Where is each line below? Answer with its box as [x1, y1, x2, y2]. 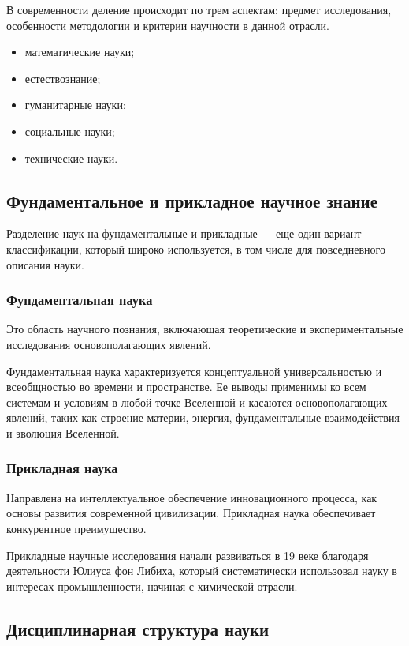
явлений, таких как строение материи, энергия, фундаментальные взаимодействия [6, 409, 400, 426]
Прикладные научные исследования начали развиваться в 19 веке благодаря [6, 546, 369, 563]
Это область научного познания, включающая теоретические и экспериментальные [6, 321, 403, 337]
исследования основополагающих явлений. [6, 336, 211, 352]
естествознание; [24, 69, 101, 86]
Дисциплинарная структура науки [6, 616, 270, 640]
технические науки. [24, 149, 118, 166]
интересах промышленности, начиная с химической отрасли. [6, 577, 298, 594]
